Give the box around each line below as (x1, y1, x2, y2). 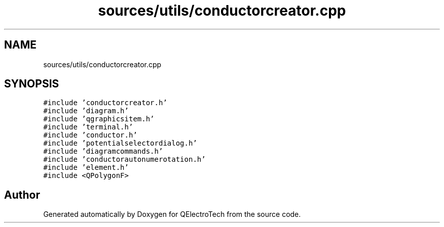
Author (4, 188, 40, 201)
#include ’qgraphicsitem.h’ (43, 115, 155, 123)
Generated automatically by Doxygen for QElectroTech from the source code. (43, 210, 301, 219)
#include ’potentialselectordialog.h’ (43, 139, 197, 148)
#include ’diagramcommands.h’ (43, 147, 163, 156)
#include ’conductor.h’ (43, 131, 137, 140)
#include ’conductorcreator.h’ (43, 99, 167, 107)
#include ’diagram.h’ (43, 107, 129, 115)
